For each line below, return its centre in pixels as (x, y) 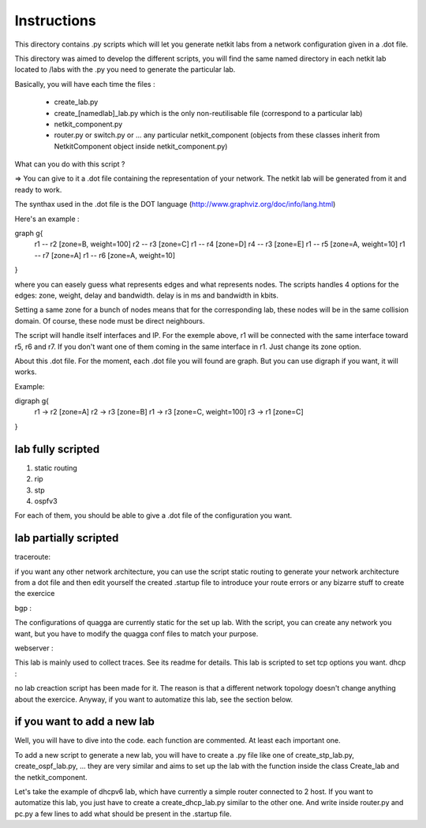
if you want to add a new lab (85, 722)
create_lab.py (76, 102)
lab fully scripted (57, 449)
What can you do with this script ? (70, 164)
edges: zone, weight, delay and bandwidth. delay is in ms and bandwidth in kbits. (147, 295)
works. (26, 372)
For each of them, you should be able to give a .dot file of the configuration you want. (153, 515)
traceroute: (33, 557)
